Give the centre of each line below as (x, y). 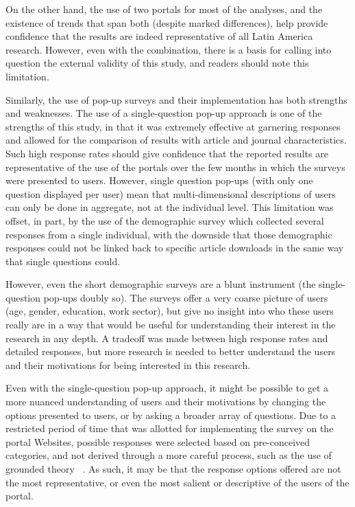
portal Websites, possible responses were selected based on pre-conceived (158, 441)
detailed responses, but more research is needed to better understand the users (171, 351)
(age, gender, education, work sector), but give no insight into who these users (170, 311)
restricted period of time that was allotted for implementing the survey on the (170, 428)
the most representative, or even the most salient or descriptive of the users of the (177, 482)
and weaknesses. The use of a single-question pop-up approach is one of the (164, 113)
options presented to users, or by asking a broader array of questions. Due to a (171, 415)
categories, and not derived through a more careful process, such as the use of (169, 455)
